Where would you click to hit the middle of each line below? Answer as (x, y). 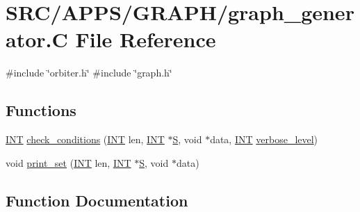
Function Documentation (97, 200)
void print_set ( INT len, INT (68, 162)
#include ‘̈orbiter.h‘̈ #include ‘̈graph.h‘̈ (89, 73)
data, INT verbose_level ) (264, 139)
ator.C (37, 39)
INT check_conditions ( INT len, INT (85, 139)
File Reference (146, 39)
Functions (41, 110)
